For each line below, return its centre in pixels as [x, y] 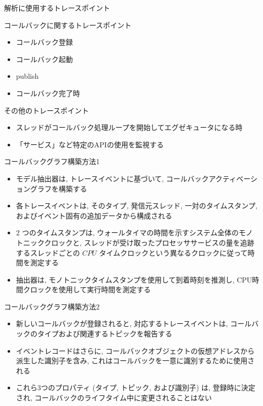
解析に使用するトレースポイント [57, 8]
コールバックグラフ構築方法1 [52, 161]
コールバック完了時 [48, 93]
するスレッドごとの [48, 252]
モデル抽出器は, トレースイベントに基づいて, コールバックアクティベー [133, 178]
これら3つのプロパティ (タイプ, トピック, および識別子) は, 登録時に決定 [136, 387]
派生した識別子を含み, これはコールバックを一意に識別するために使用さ [135, 361]
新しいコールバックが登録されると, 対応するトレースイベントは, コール [134, 323]
